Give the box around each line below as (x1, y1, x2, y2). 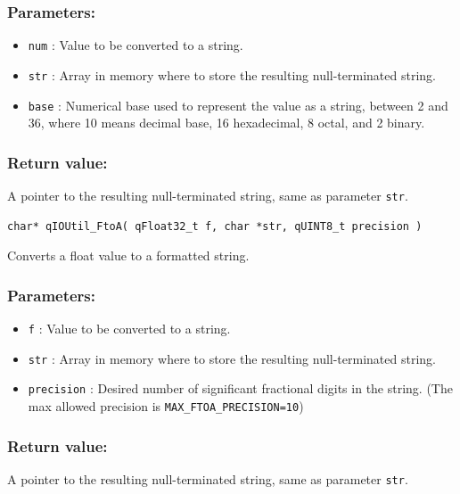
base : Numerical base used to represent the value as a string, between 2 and (28, 95, 448, 114)
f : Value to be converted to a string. (28, 319, 231, 338)
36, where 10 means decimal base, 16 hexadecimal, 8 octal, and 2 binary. (28, 113, 425, 132)
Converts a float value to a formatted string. (7, 246, 250, 265)
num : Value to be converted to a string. (28, 36, 243, 54)
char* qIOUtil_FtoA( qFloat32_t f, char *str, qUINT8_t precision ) (7, 219, 423, 233)
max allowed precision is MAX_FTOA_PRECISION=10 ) (28, 397, 304, 416)
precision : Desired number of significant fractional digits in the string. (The (28, 379, 453, 398)
